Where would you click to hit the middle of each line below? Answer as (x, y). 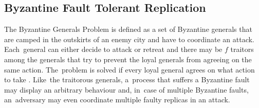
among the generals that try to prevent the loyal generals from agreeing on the (128, 59)
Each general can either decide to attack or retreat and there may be (113, 49)
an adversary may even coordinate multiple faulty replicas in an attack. (117, 100)
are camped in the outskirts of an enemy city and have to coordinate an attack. (129, 39)
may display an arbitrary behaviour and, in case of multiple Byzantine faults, (126, 89)
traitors (242, 49)
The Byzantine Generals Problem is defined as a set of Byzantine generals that (128, 29)
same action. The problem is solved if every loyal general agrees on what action (129, 69)
